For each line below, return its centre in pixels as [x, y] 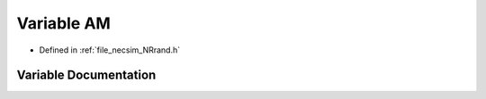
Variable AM [64, 23]
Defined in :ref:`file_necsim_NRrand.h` [110, 50]
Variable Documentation [86, 75]
